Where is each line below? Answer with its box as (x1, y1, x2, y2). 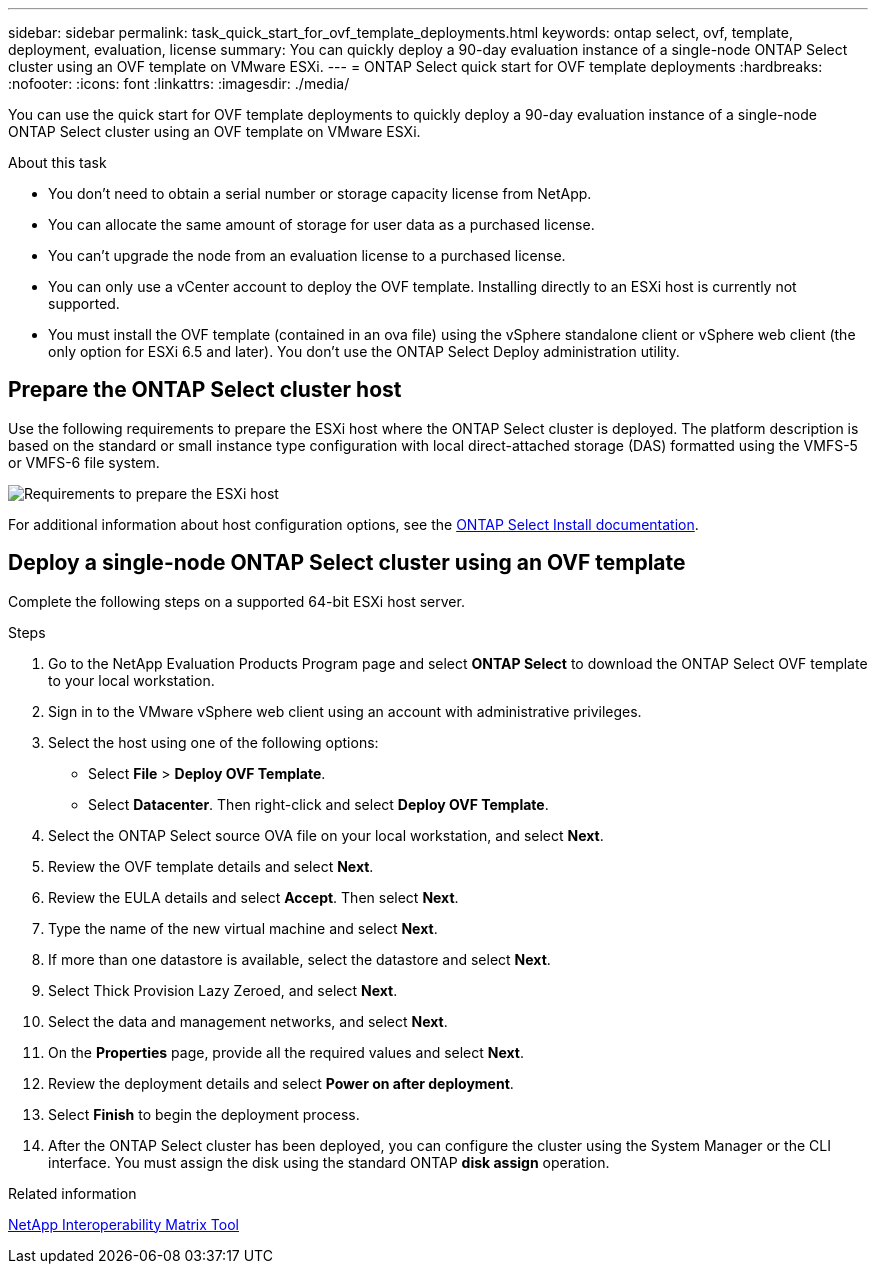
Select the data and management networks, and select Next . (48, 1012, 448, 1030)
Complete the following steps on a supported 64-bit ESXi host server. (8, 592, 465, 610)
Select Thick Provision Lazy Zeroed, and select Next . (48, 981, 398, 999)
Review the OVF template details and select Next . (48, 857, 374, 875)
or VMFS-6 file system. (8, 453, 160, 471)
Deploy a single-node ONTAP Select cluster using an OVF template (8, 550, 686, 576)
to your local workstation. (48, 671, 215, 689)
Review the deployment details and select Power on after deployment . (48, 1074, 514, 1092)
